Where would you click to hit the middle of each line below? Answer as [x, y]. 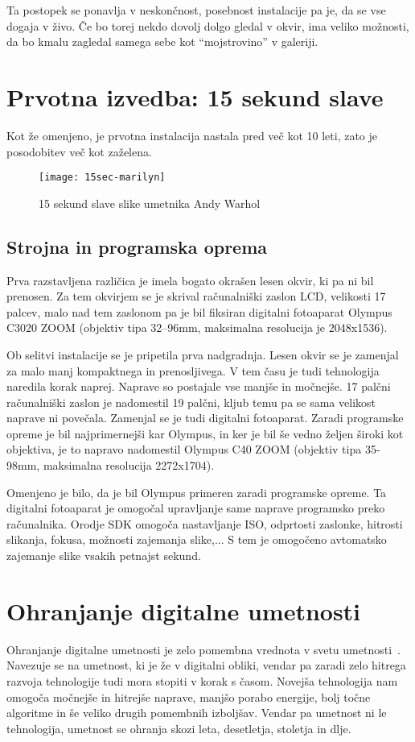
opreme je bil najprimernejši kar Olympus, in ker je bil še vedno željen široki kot [205, 433]
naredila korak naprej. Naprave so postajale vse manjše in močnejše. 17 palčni [199, 386]
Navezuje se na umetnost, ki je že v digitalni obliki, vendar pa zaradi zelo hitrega [206, 665]
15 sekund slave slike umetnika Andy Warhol [150, 203]
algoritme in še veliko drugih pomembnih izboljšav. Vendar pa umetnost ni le [197, 713]
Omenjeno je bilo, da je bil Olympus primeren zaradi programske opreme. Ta [197, 492]
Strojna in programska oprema [137, 246]
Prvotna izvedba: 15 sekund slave [195, 96]
